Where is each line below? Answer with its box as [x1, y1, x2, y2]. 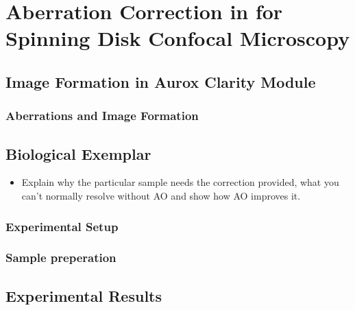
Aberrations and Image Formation [5, 107, 199, 124]
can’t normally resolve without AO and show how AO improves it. [21, 188, 301, 202]
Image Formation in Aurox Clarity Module [5, 71, 316, 92]
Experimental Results [5, 285, 162, 306]
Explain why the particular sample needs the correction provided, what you [21, 175, 339, 189]
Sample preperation [5, 249, 117, 266]
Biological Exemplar [5, 143, 151, 164]
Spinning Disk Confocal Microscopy [5, 24, 350, 52]
